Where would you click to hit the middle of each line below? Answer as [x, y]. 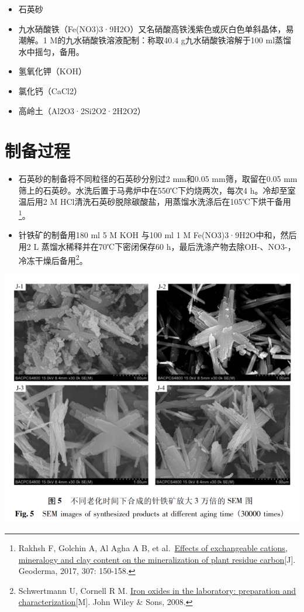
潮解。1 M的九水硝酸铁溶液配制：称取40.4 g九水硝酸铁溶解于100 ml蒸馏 [155, 40]
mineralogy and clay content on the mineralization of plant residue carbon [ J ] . [157, 559]
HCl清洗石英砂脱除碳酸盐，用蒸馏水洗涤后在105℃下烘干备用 [175, 202]
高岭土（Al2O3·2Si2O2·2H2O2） [82, 110]
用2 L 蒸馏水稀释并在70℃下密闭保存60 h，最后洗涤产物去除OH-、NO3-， [157, 246]
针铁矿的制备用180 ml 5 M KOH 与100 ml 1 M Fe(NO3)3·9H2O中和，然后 [158, 235]
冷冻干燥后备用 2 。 [53, 259]
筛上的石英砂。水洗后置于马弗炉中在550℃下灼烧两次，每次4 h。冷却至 [153, 190]
